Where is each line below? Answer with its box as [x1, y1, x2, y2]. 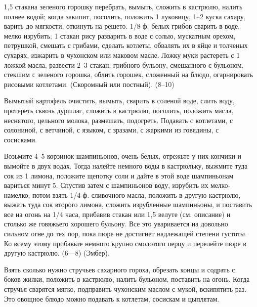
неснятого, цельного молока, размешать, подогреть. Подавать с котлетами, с [4, 115, 233, 125]
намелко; [4, 189, 30, 200]
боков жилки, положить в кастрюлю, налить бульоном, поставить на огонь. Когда [4, 274, 250, 284]
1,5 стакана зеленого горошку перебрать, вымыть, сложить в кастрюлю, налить [4, 1, 243, 11]
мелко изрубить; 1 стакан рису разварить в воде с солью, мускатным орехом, [4, 30, 236, 41]
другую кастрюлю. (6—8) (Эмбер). [4, 248, 110, 258]
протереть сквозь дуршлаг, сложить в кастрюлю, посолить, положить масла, [4, 105, 234, 115]
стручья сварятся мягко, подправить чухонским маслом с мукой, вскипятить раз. [4, 284, 247, 294]
